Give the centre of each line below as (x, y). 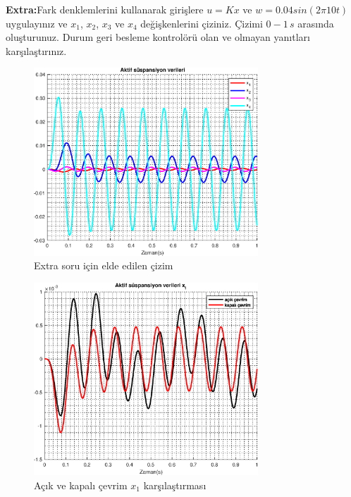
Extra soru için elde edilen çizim (104, 265)
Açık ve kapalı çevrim (81, 485)
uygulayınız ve (37, 23)
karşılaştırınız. (36, 50)
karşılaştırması (175, 485)
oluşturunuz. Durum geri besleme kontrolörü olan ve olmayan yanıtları (158, 37)
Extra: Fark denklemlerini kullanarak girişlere (105, 9)
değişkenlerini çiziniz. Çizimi (202, 23)
